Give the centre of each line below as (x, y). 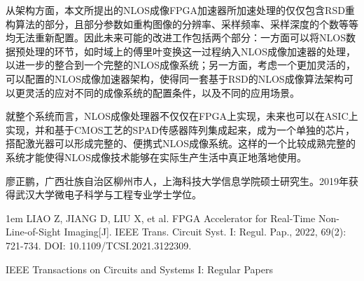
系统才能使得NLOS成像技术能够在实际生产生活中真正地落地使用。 (156, 157)
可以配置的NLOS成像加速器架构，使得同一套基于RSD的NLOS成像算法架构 (175, 78)
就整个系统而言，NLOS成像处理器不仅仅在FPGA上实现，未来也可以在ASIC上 (182, 116)
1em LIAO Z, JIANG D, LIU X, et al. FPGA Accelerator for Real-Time (161, 218)
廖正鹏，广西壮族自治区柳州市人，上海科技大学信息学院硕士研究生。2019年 (177, 180)
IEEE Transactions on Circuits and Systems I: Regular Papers (139, 269)
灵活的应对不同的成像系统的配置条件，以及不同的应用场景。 (162, 92)
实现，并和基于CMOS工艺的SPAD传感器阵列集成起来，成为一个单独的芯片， (180, 129)
